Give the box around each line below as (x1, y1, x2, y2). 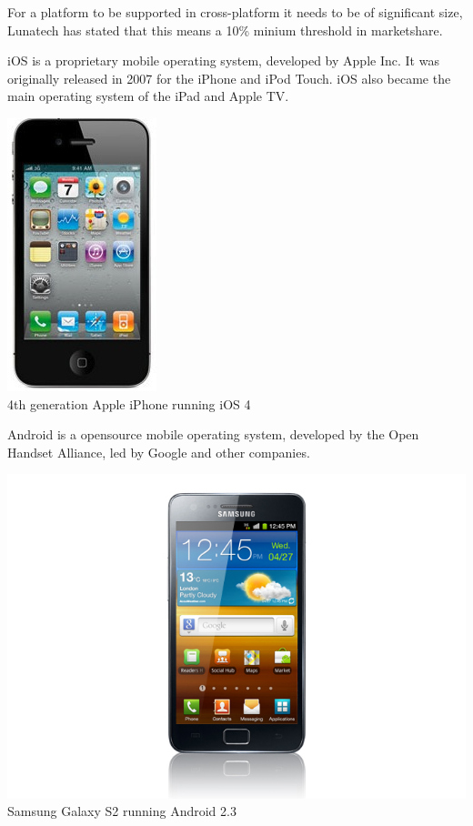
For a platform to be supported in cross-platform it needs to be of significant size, (7, 3, 463, 21)
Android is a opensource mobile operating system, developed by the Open (7, 425, 419, 444)
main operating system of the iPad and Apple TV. (7, 86, 289, 106)
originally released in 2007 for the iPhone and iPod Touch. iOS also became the (7, 68, 451, 87)
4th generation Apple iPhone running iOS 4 (7, 394, 251, 413)
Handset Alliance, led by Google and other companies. (7, 442, 310, 461)
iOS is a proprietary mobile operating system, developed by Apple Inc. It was (7, 51, 439, 70)
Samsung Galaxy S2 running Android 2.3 (7, 801, 236, 821)
